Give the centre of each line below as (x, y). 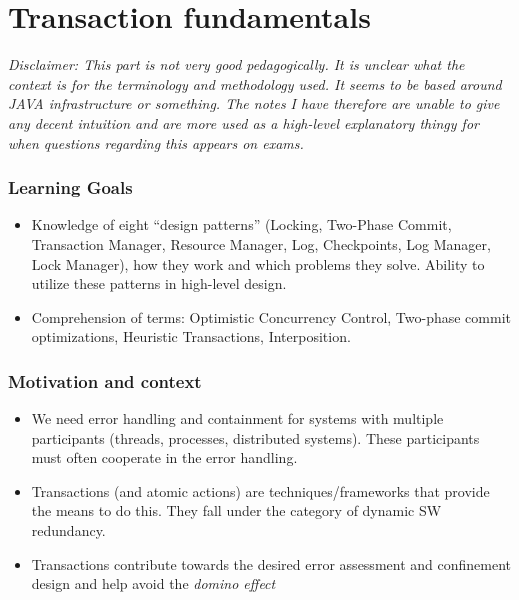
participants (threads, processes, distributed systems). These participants (255, 437)
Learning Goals (70, 187)
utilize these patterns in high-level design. (159, 283)
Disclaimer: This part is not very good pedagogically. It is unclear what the (236, 64)
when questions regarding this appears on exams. (156, 142)
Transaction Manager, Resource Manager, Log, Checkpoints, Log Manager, (261, 243)
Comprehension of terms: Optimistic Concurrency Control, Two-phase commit (271, 316)
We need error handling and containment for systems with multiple (237, 418)
